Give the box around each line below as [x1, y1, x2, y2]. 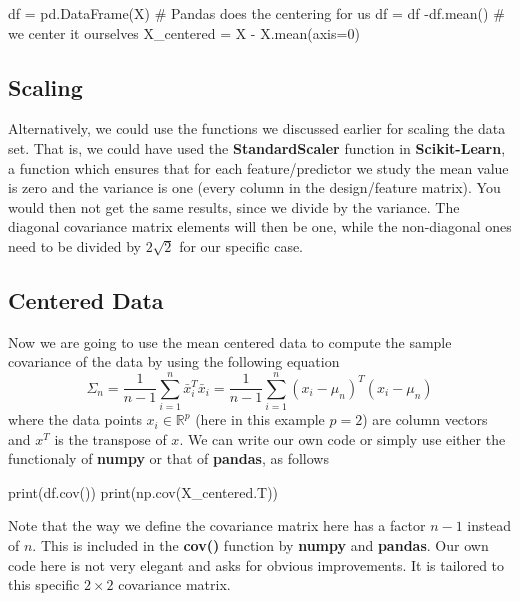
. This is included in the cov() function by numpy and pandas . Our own [32, 535, 489, 556]
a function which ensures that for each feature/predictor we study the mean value [8, 157, 509, 178]
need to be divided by [8, 235, 142, 256]
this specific [8, 574, 80, 595]
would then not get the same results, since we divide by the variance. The [8, 196, 460, 217]
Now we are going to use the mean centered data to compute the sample [8, 331, 452, 352]
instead [467, 515, 511, 536]
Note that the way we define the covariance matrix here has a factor [8, 515, 426, 536]
